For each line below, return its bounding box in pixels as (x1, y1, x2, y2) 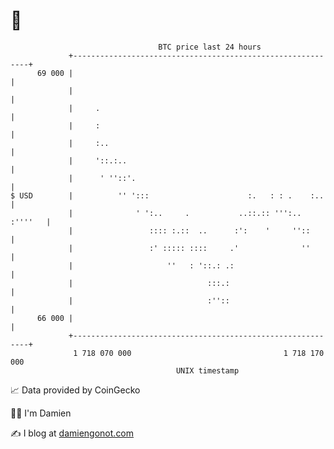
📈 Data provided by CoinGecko (10, 384, 141, 396)
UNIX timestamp (175, 365, 240, 376)
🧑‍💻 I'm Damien (10, 407, 72, 419)
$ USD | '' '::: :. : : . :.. (10, 190, 325, 201)
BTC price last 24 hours (158, 42, 262, 52)
